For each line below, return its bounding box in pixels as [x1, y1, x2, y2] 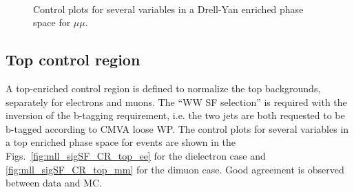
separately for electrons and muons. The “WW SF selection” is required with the [6, 94, 347, 109]
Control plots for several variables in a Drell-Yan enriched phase [33, 1, 304, 16]
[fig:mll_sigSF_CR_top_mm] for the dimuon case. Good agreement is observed [6, 162, 344, 176]
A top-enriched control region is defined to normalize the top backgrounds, [6, 81, 321, 95]
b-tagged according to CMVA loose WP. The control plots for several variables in [6, 121, 349, 136]
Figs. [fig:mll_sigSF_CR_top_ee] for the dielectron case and [6, 148, 266, 162]
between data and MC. [6, 175, 102, 190]
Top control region [6, 49, 140, 70]
